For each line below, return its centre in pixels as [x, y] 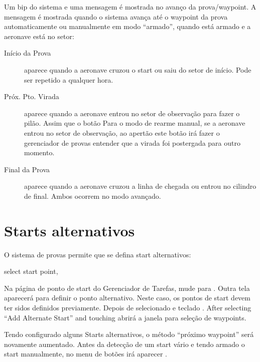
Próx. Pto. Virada [32, 96]
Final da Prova [27, 169]
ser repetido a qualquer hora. [69, 79]
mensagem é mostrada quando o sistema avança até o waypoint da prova [116, 16]
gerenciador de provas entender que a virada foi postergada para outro [132, 142]
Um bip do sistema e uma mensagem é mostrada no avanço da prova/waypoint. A [130, 7]
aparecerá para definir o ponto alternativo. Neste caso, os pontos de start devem [127, 298]
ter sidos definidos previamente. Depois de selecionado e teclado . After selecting [128, 307]
